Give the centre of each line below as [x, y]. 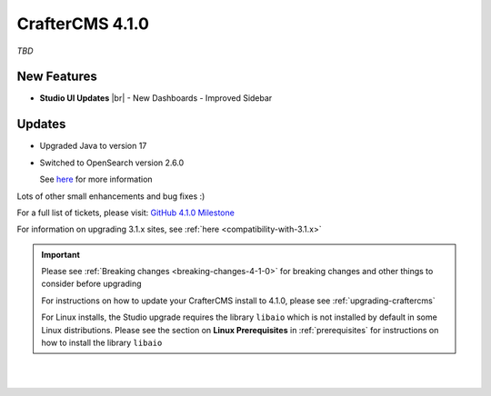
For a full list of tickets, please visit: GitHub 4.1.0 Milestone [126, 213]
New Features [57, 77]
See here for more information [96, 179]
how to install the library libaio [102, 343]
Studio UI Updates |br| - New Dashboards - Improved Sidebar [156, 98]
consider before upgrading [91, 284]
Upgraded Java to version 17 [93, 146]
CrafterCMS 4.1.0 [83, 24]
